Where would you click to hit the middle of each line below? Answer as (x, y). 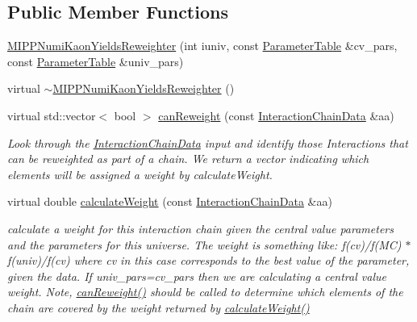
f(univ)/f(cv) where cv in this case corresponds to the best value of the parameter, (208, 260)
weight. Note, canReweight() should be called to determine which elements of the (205, 292)
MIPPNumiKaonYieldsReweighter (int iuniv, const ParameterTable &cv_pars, (202, 46)
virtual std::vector (52, 115)
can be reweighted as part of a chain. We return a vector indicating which (188, 159)
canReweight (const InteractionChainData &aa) (276, 115)
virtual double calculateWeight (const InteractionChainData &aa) (170, 201)
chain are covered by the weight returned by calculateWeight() (158, 307)
